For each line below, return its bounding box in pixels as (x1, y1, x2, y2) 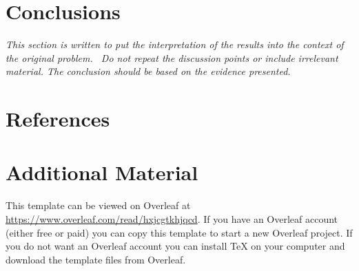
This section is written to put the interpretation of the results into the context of (6, 37, 344, 52)
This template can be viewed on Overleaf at (6, 198, 191, 213)
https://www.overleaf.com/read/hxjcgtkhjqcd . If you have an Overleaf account (6, 212, 338, 226)
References (6, 105, 110, 133)
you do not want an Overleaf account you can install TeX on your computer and (6, 239, 345, 253)
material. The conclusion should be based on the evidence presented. (6, 64, 291, 78)
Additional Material (6, 158, 198, 186)
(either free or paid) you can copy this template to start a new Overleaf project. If (6, 225, 353, 239)
